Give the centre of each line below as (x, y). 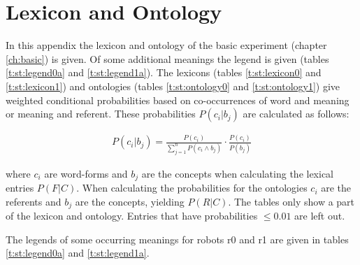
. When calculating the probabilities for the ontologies (192, 188)
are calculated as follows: (296, 114)
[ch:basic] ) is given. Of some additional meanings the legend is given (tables (167, 58)
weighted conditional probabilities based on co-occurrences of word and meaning (178, 100)
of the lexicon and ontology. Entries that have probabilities (132, 216)
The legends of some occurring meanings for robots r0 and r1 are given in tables (177, 239)
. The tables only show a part (291, 201)
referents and (34, 201)
